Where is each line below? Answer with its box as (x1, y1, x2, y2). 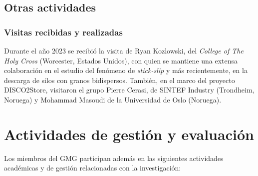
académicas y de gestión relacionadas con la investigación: (4, 162, 181, 173)
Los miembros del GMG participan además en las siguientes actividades (4, 152, 224, 163)
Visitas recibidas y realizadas (4, 25, 123, 38)
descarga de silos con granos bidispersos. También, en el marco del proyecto (4, 74, 235, 85)
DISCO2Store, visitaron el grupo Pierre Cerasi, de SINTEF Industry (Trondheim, (4, 84, 255, 95)
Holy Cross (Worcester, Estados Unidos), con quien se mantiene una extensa (4, 55, 238, 65)
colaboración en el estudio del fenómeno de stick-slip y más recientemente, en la (4, 65, 248, 75)
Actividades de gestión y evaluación (4, 123, 254, 144)
